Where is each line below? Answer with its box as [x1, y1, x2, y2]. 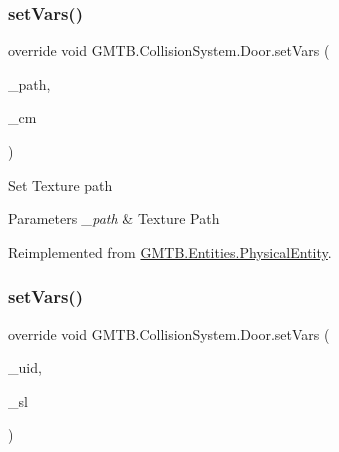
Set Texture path [8, 174, 113, 195]
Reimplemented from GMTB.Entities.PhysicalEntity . [8, 241, 332, 262]
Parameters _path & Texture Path [8, 208, 220, 229]
